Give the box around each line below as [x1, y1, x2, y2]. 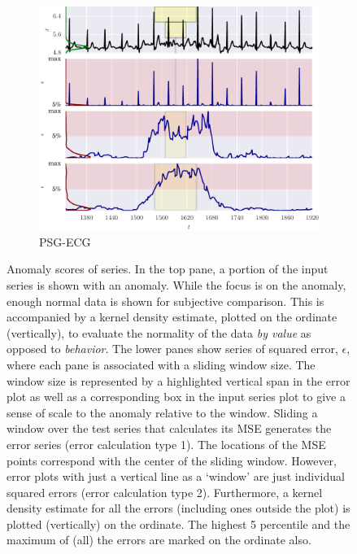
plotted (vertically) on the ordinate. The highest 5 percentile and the [7, 515, 350, 532]
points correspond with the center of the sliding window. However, [7, 451, 337, 469]
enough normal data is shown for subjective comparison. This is [7, 292, 324, 309]
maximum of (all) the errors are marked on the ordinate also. [7, 531, 311, 548]
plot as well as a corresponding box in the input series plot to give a [7, 388, 346, 405]
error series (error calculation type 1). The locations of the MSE [7, 435, 326, 452]
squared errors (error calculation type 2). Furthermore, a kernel [7, 483, 323, 500]
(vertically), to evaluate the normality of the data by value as [7, 324, 311, 341]
